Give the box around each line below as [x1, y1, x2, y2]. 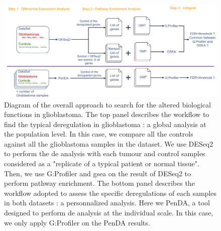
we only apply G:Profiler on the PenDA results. [4, 217, 150, 227]
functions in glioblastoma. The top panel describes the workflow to [4, 109, 209, 120]
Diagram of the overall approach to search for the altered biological [4, 99, 211, 109]
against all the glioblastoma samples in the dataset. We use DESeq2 [4, 138, 213, 149]
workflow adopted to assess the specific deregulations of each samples [4, 187, 216, 198]
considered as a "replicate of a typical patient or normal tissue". [4, 158, 199, 169]
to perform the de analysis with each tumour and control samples [4, 148, 205, 159]
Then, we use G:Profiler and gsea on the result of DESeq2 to [4, 168, 191, 178]
